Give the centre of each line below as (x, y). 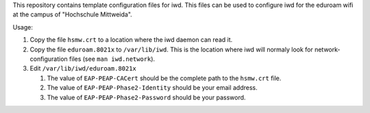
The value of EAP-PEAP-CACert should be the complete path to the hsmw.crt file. (164, 78)
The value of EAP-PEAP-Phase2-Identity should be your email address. (152, 88)
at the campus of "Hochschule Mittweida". (73, 14)
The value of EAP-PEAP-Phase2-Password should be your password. (146, 97)
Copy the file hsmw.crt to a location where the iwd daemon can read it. (131, 40)
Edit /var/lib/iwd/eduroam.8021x (83, 68)
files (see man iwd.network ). (112, 59)
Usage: (23, 27)
